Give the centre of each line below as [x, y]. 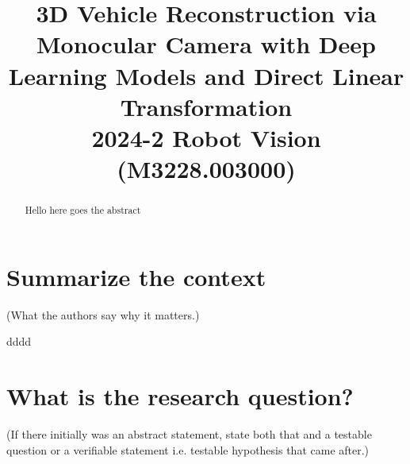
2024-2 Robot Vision [206, 137]
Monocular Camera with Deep [206, 44]
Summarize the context [136, 276]
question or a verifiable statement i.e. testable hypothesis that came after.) [188, 449]
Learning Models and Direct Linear [206, 75]
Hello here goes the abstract [83, 210]
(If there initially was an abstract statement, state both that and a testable [189, 434]
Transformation [206, 106]
